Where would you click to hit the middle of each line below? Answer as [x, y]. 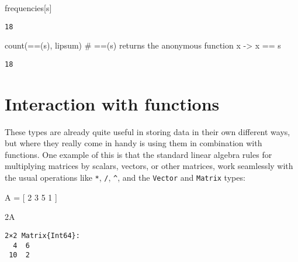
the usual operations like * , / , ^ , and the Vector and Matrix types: [125, 177]
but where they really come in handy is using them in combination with [134, 143]
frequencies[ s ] [28, 8]
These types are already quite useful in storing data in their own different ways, [148, 131]
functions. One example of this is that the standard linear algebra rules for [138, 154]
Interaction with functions [112, 103]
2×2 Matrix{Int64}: [42, 235]
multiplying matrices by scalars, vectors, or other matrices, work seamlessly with [149, 166]
